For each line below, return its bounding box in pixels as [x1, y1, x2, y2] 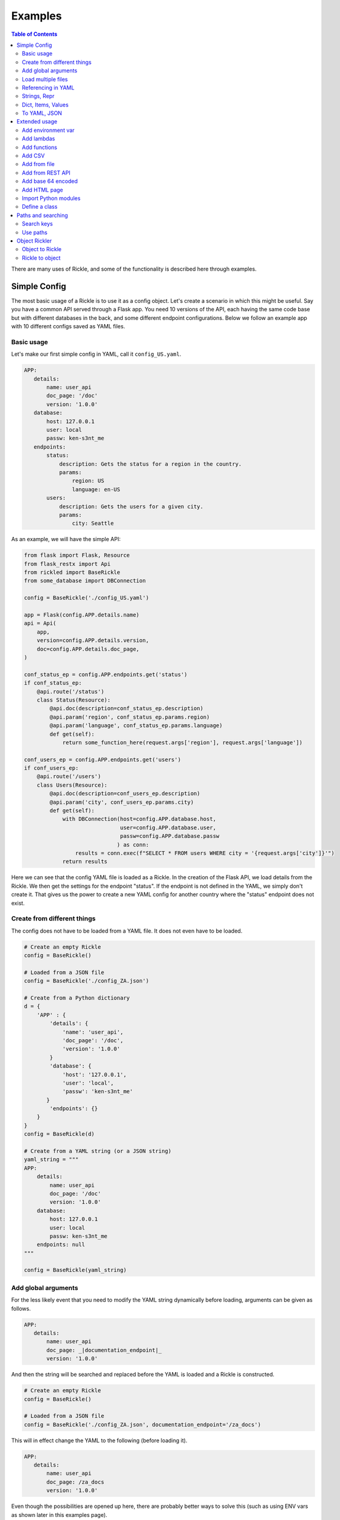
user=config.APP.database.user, [120, 824, 217, 831]
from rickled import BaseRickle [24, 569, 121, 576]
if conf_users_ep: [24, 765, 79, 772]
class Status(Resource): [36, 696, 111, 703]
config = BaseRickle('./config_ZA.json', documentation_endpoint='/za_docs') [24, 1421, 261, 1428]
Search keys [22, 220, 53, 227]
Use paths [22, 229, 48, 236]
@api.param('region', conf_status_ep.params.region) [49, 713, 210, 720]
